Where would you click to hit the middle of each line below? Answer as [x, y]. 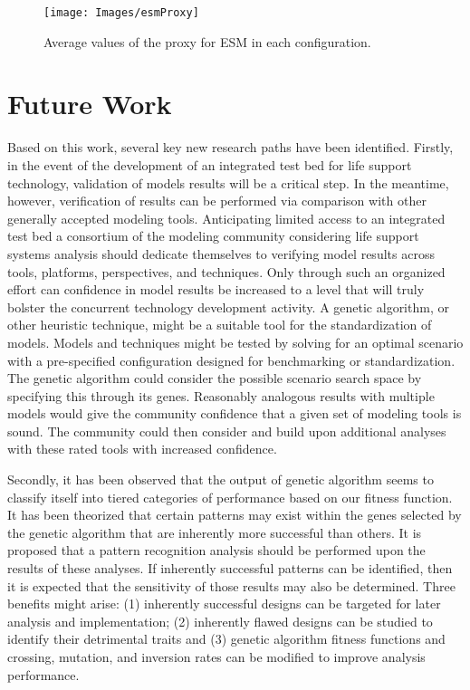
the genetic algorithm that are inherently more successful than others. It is [215, 532]
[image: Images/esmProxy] [121, 13]
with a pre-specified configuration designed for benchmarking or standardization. [231, 360]
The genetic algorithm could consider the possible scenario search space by [215, 378]
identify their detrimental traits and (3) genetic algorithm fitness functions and [226, 639]
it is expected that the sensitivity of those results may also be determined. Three [231, 585]
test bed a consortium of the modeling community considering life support [213, 236]
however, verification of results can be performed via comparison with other [217, 201]
